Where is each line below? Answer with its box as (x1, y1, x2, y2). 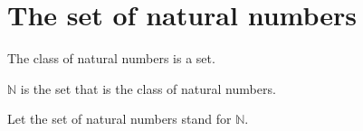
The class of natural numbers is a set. (7, 49, 215, 68)
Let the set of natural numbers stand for (7, 109, 232, 128)
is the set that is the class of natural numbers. (20, 79, 276, 98)
